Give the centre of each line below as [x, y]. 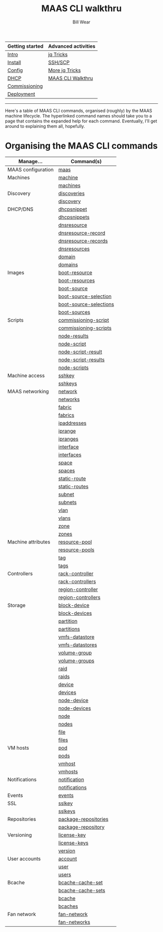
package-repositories [83, 819]
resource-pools [76, 550]
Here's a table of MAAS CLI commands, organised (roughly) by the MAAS [79, 111]
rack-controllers [77, 582]
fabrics [66, 415]
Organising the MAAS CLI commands [81, 146]
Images [16, 272]
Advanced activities [72, 46]
